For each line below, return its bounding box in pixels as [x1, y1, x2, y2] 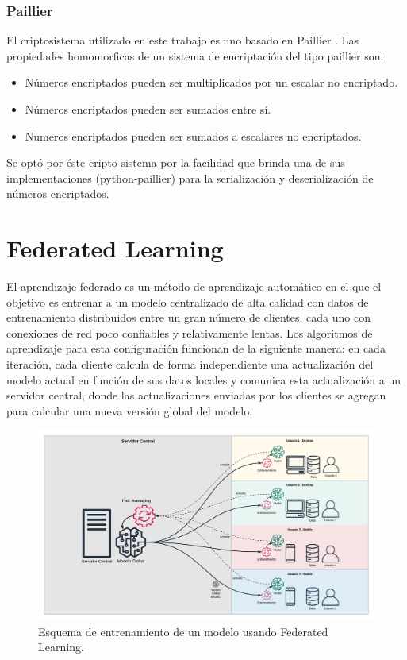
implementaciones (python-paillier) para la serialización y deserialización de [6, 169, 374, 186]
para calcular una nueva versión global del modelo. [6, 402, 253, 419]
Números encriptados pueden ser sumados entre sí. [25, 101, 271, 117]
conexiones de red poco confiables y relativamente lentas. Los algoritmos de [6, 324, 373, 341]
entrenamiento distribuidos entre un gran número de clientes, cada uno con [6, 309, 371, 326]
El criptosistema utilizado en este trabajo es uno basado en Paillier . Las [6, 32, 359, 48]
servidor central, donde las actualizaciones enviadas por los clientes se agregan [6, 387, 386, 403]
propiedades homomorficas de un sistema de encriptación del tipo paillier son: [6, 47, 384, 64]
